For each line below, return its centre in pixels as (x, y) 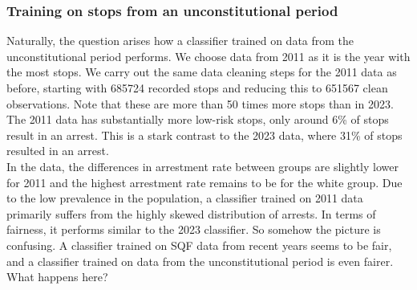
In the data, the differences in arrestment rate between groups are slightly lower (202, 166)
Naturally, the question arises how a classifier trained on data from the (180, 41)
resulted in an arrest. (58, 151)
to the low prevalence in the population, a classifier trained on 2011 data (185, 198)
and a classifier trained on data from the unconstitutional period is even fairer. (200, 261)
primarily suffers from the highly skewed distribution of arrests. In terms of (191, 213)
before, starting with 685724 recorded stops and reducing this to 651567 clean (197, 88)
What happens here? (57, 277)
